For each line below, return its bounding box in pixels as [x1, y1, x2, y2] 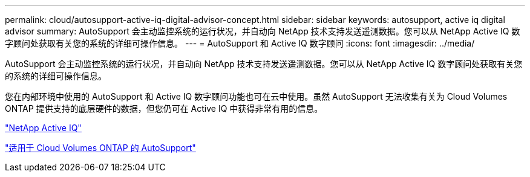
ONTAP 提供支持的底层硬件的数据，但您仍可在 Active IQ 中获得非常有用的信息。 [5, 103, 323, 114]
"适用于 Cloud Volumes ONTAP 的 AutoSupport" [5, 143, 196, 153]
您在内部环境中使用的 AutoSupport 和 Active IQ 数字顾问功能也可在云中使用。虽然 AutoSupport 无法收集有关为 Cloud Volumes [5, 91, 508, 101]
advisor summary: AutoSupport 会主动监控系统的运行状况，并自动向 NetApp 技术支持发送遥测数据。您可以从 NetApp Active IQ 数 [5, 26, 520, 36]
